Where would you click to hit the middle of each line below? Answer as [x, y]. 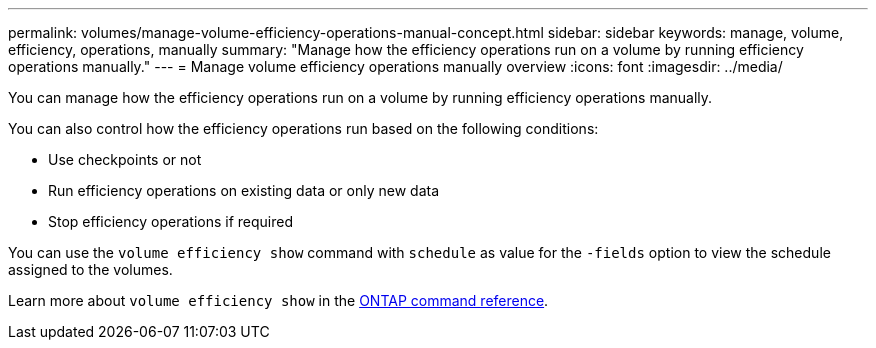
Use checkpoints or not [125, 159]
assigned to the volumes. [90, 269]
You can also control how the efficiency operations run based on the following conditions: [303, 128]
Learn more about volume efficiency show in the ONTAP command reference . [278, 300]
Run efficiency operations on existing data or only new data [244, 190]
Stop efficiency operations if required [170, 221]
